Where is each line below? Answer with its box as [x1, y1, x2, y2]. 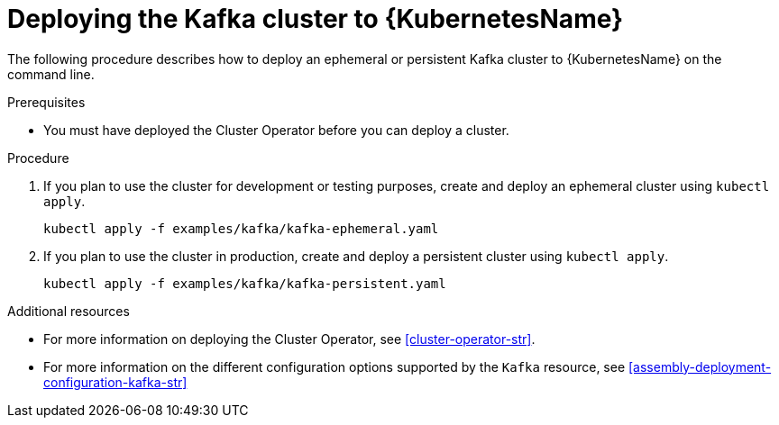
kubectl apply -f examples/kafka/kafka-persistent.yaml [43, 276, 446, 291]
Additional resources [7, 303, 130, 319]
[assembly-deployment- [628, 358, 772, 375]
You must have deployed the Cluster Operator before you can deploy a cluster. [43, 122, 509, 138]
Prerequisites [7, 94, 86, 110]
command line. [7, 66, 95, 82]
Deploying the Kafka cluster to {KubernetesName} [7, 4, 624, 34]
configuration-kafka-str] [43, 374, 188, 390]
